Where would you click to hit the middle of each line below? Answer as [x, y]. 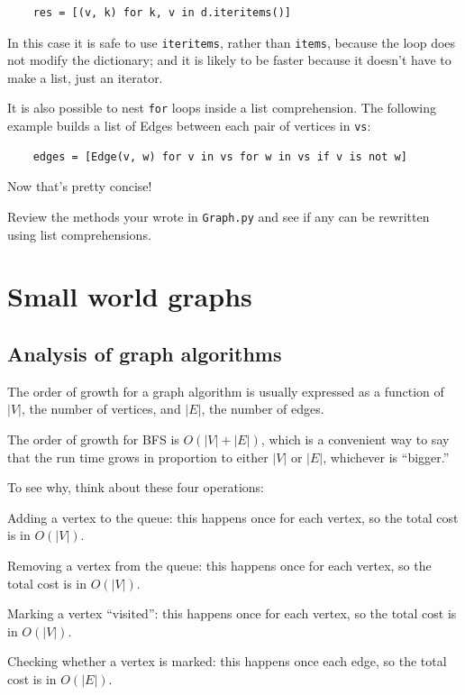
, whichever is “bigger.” [386, 457]
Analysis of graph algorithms [145, 353]
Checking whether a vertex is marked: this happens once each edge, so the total [227, 661]
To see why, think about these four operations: [136, 487]
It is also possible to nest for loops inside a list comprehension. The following [222, 108]
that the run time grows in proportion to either [138, 457]
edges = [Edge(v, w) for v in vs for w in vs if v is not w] [220, 156]
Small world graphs [130, 296]
